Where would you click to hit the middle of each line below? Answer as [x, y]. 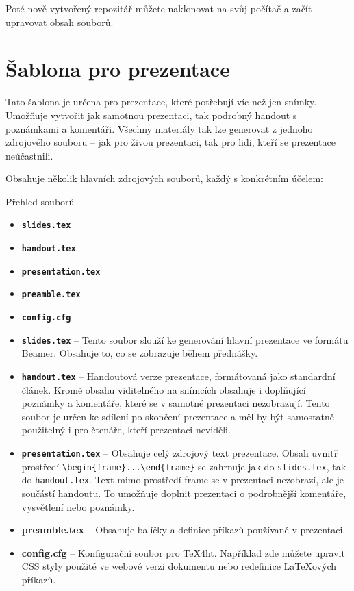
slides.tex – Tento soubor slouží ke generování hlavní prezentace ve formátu [185, 339]
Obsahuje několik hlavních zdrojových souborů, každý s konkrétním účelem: [164, 178]
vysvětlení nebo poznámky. [78, 506]
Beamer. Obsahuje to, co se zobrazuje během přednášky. [140, 353]
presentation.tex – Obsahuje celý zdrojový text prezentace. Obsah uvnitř [180, 453]
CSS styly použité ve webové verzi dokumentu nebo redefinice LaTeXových [179, 566]
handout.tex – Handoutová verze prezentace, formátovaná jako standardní [178, 376]
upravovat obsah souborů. [60, 22]
